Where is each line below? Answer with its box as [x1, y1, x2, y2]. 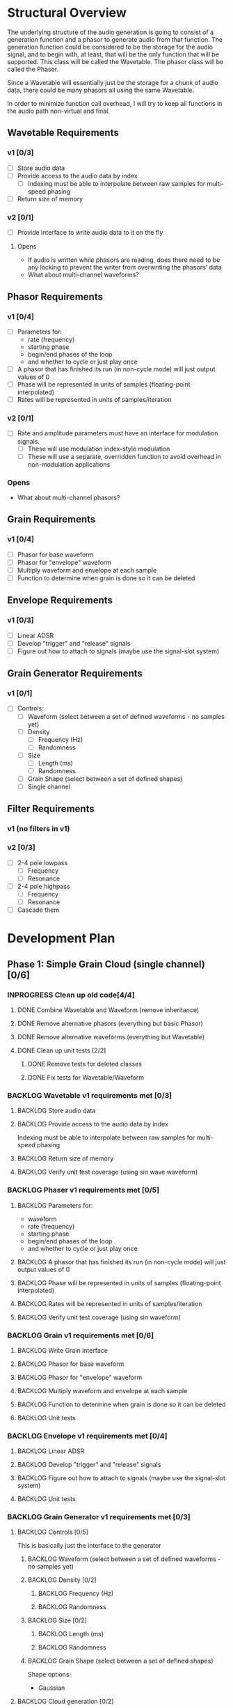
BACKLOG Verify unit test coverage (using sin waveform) [17, 1313, 181, 1321]
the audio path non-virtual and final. [7, 107, 110, 115]
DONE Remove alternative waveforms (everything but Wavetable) [17, 1033, 205, 1041]
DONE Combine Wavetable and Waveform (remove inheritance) [17, 1006, 200, 1014]
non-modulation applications [27, 460, 111, 468]
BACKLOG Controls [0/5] [17, 1528, 89, 1537]
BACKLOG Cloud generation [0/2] [17, 1698, 114, 1706]
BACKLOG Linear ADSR [17, 1447, 85, 1455]
